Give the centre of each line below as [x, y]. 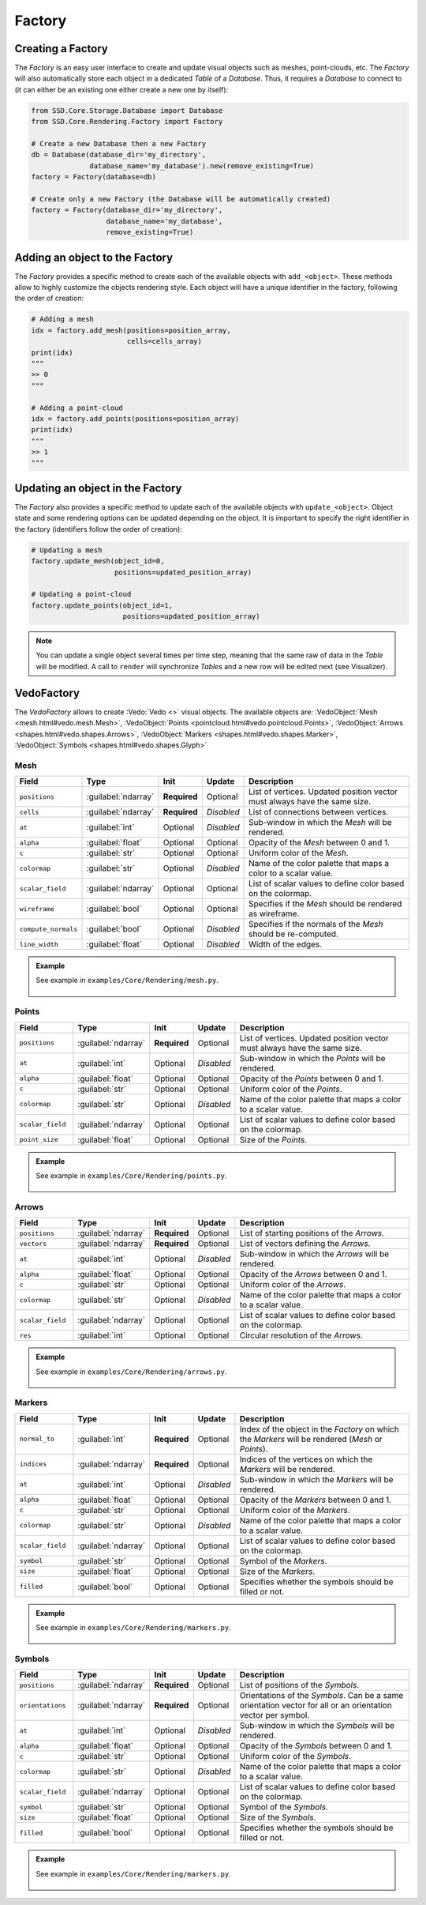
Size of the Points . [273, 1139]
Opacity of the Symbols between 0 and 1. [316, 1746]
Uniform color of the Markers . [295, 1510]
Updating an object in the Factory [98, 488]
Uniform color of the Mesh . [299, 853]
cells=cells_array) [164, 341]
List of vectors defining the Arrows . [305, 1244]
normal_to [37, 1439]
